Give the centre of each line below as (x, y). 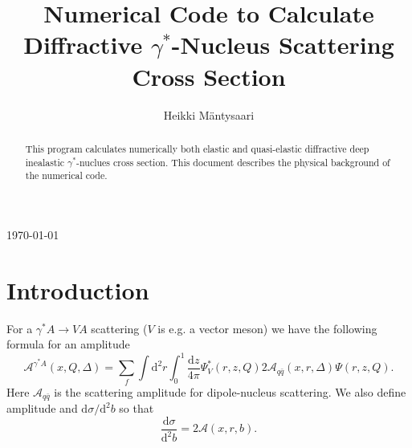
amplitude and (42, 408)
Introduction (78, 289)
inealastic (45, 162)
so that (137, 408)
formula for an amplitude (68, 344)
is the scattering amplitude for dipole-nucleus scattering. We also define (230, 391)
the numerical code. (66, 175)
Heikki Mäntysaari (209, 114)
